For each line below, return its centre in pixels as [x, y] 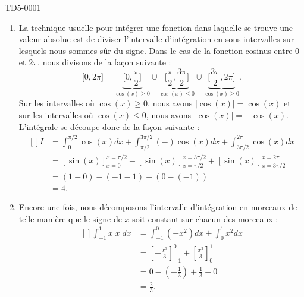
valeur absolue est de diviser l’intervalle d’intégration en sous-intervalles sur [156, 39]
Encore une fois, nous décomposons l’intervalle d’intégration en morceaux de [158, 206]
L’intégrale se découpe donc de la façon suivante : [109, 126]
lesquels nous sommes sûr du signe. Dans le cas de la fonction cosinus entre [156, 50]
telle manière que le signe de [70, 218]
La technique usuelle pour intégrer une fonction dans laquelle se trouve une [156, 27]
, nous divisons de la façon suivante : [104, 62]
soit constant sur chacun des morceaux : [205, 218]
